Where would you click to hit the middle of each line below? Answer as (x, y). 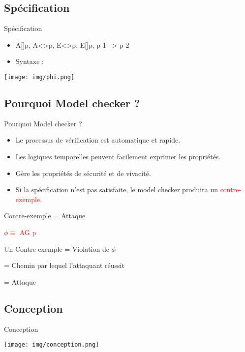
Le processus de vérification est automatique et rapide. (98, 140)
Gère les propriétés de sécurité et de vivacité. (83, 173)
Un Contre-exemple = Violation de (57, 249)
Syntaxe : (30, 61)
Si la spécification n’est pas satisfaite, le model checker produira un (117, 190)
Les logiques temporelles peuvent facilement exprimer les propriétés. (118, 157)
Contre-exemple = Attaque (45, 216)
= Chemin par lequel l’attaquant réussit (64, 265)
